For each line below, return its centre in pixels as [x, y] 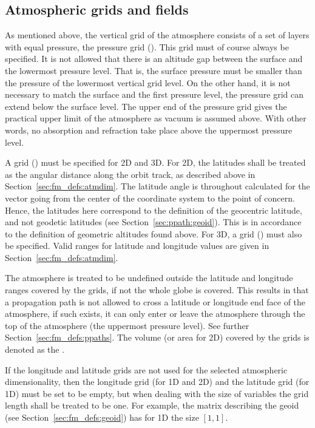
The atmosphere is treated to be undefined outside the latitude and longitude [149, 278]
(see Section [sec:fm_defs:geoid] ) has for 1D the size [102, 417]
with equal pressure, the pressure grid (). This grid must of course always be [147, 46]
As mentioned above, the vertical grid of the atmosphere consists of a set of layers [157, 35]
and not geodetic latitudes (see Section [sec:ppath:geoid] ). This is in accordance [153, 222]
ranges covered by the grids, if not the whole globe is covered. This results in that [157, 290]
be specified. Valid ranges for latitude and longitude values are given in [137, 246]
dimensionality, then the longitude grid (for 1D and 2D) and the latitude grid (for [157, 382]
